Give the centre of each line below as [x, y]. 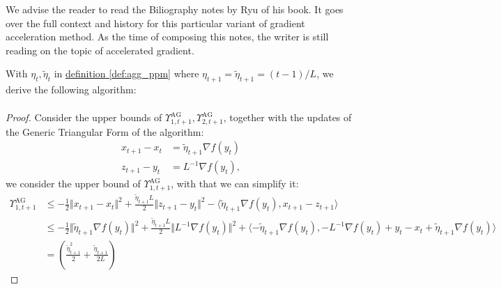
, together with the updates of [287, 117]
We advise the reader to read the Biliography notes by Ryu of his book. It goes [175, 9]
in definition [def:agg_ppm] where [126, 73]
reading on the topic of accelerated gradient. [100, 50]
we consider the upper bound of [73, 183]
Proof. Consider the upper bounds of [84, 117]
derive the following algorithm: [71, 89]
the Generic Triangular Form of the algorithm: [105, 131]
